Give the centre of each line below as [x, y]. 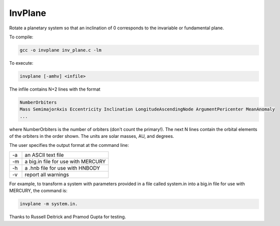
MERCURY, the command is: [38, 191]
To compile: [21, 37]
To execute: [21, 63]
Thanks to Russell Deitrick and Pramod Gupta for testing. [68, 217]
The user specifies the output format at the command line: [69, 145]
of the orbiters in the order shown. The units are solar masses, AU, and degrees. [92, 136]
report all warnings [47, 174]
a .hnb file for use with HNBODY [62, 168]
